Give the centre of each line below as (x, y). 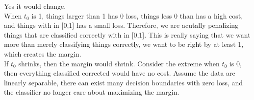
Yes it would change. (35, 6)
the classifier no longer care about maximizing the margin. (92, 92)
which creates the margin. (43, 53)
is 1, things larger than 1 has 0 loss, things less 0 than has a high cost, (137, 15)
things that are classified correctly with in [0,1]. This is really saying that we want (127, 34)
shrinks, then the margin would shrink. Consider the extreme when (119, 63)
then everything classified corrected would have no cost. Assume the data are (120, 73)
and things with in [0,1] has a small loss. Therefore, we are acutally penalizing (121, 25)
